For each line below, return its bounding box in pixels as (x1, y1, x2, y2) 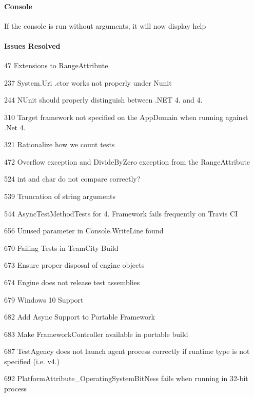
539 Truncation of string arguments (4, 190, 115, 201)
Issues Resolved (4, 40, 61, 51)
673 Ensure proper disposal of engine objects (4, 260, 145, 270)
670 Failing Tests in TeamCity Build (4, 242, 119, 253)
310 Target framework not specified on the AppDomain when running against (4, 111, 248, 122)
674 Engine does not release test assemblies (4, 276, 140, 287)
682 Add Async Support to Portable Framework (4, 311, 155, 322)
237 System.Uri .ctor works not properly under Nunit (4, 77, 172, 88)
